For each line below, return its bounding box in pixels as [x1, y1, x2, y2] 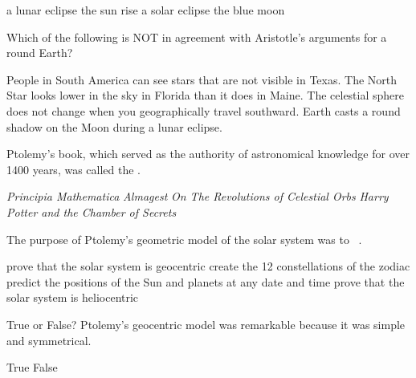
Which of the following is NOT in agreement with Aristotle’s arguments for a [6, 28, 387, 45]
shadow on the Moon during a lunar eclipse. [6, 118, 222, 135]
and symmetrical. [6, 331, 92, 348]
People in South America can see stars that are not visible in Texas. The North [6, 71, 398, 87]
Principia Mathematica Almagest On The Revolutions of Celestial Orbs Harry [6, 188, 389, 205]
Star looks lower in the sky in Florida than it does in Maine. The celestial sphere [6, 87, 405, 104]
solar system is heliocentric [6, 289, 139, 306]
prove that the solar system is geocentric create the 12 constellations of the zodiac [6, 258, 410, 274]
